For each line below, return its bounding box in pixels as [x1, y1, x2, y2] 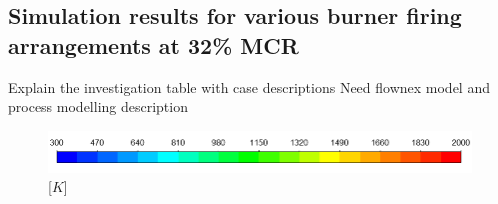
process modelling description [8, 96, 188, 117]
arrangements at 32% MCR [8, 29, 299, 60]
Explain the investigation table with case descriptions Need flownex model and [8, 76, 490, 97]
